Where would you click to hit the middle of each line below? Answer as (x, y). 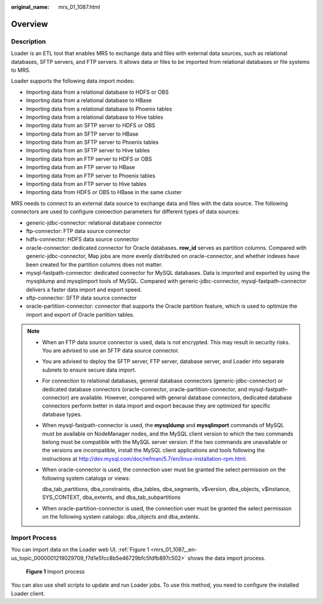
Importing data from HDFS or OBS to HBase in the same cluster (104, 192)
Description (28, 41)
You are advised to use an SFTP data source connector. (111, 351)
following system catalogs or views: (86, 478)
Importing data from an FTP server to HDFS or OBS (89, 159)
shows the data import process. (226, 558)
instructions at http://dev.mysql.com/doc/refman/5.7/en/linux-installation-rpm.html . (145, 459)
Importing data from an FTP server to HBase (80, 167)
